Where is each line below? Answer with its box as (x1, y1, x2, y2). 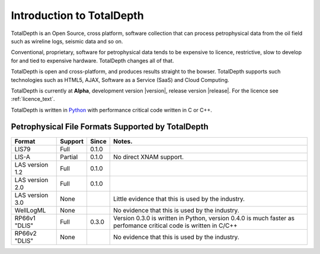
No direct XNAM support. (113, 153, 184, 161)
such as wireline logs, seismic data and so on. (11, 37, 123, 45)
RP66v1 (14, 214, 36, 222)
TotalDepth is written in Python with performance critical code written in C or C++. (11, 106, 213, 113)
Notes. (113, 137, 133, 145)
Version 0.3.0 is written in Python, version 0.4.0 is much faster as (113, 214, 295, 222)
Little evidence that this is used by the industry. (113, 195, 245, 203)
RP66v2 (14, 229, 37, 237)
